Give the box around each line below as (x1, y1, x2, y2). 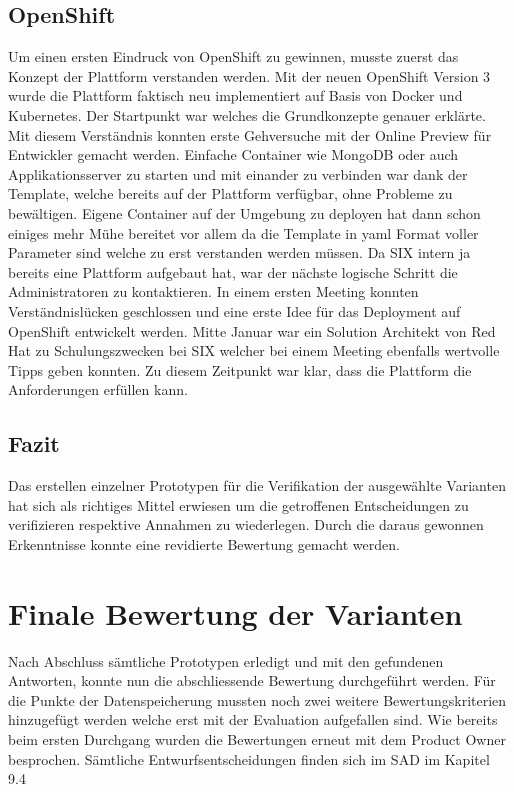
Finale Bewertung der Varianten (8, 592, 463, 633)
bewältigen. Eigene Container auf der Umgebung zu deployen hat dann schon (8, 202, 481, 223)
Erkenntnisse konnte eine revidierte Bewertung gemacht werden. (8, 533, 400, 554)
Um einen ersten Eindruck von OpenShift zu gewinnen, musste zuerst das (8, 46, 459, 67)
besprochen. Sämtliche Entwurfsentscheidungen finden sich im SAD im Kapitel (8, 748, 490, 769)
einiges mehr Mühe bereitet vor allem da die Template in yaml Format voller (8, 222, 479, 243)
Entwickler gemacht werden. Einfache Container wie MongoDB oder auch (8, 144, 459, 165)
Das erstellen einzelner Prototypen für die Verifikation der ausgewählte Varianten (8, 475, 506, 496)
